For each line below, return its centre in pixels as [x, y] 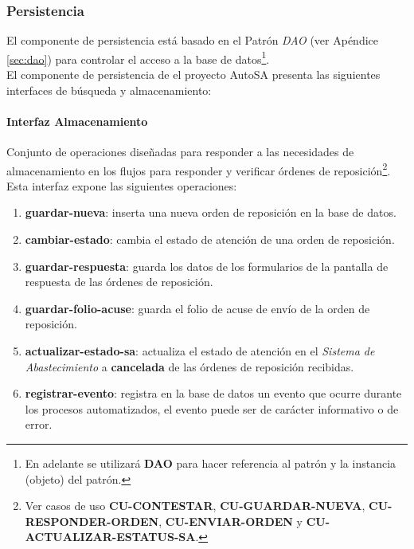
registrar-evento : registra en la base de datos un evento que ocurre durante [213, 393]
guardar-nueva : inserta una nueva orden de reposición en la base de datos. [211, 212]
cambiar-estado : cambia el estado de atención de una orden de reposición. [210, 239]
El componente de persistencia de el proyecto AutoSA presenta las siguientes [193, 75]
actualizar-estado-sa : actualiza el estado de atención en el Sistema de [200, 351]
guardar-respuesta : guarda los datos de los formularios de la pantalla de [207, 266]
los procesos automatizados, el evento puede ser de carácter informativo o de [212, 408]
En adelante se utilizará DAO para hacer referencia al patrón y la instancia [211, 463]
